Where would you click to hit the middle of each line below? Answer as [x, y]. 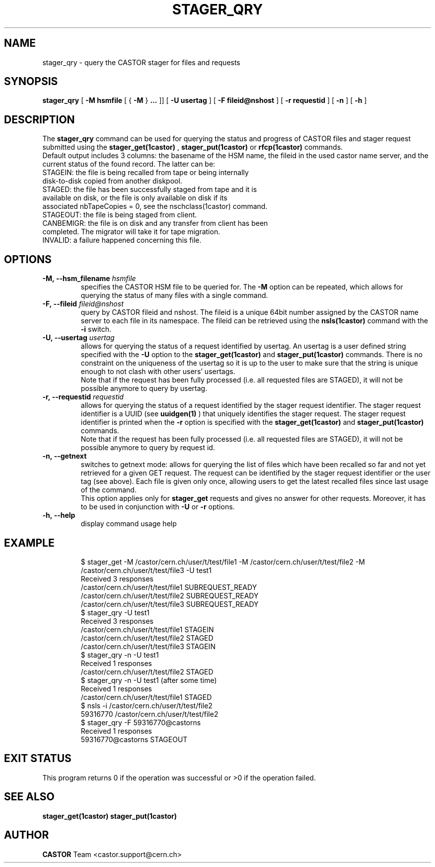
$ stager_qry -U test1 [115, 612]
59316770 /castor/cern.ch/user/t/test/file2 [149, 714]
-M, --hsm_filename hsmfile [89, 279]
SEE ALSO [29, 797]
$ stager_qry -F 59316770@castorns [141, 722]
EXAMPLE [29, 543]
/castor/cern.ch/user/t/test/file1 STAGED [146, 697]
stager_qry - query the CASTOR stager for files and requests [141, 62]
